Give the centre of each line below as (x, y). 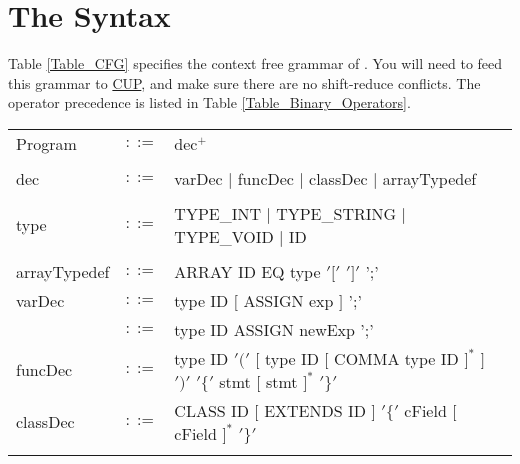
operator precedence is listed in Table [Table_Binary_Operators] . (209, 102)
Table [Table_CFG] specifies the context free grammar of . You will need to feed (255, 63)
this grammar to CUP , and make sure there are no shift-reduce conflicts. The (244, 82)
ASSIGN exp (288, 300)
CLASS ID (212, 410)
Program (46, 143)
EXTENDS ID (315, 410)
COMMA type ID (396, 358)
